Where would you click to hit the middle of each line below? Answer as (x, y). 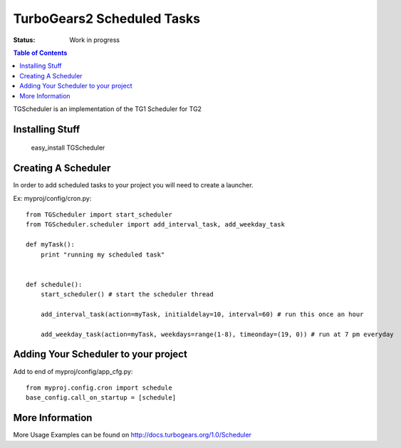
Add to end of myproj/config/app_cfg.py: (73, 371)
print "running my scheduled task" (103, 254)
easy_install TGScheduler (68, 148)
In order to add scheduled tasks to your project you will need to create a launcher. (133, 185)
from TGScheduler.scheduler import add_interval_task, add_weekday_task (155, 225)
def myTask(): (50, 245)
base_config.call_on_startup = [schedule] (101, 398)
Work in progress (95, 40)
